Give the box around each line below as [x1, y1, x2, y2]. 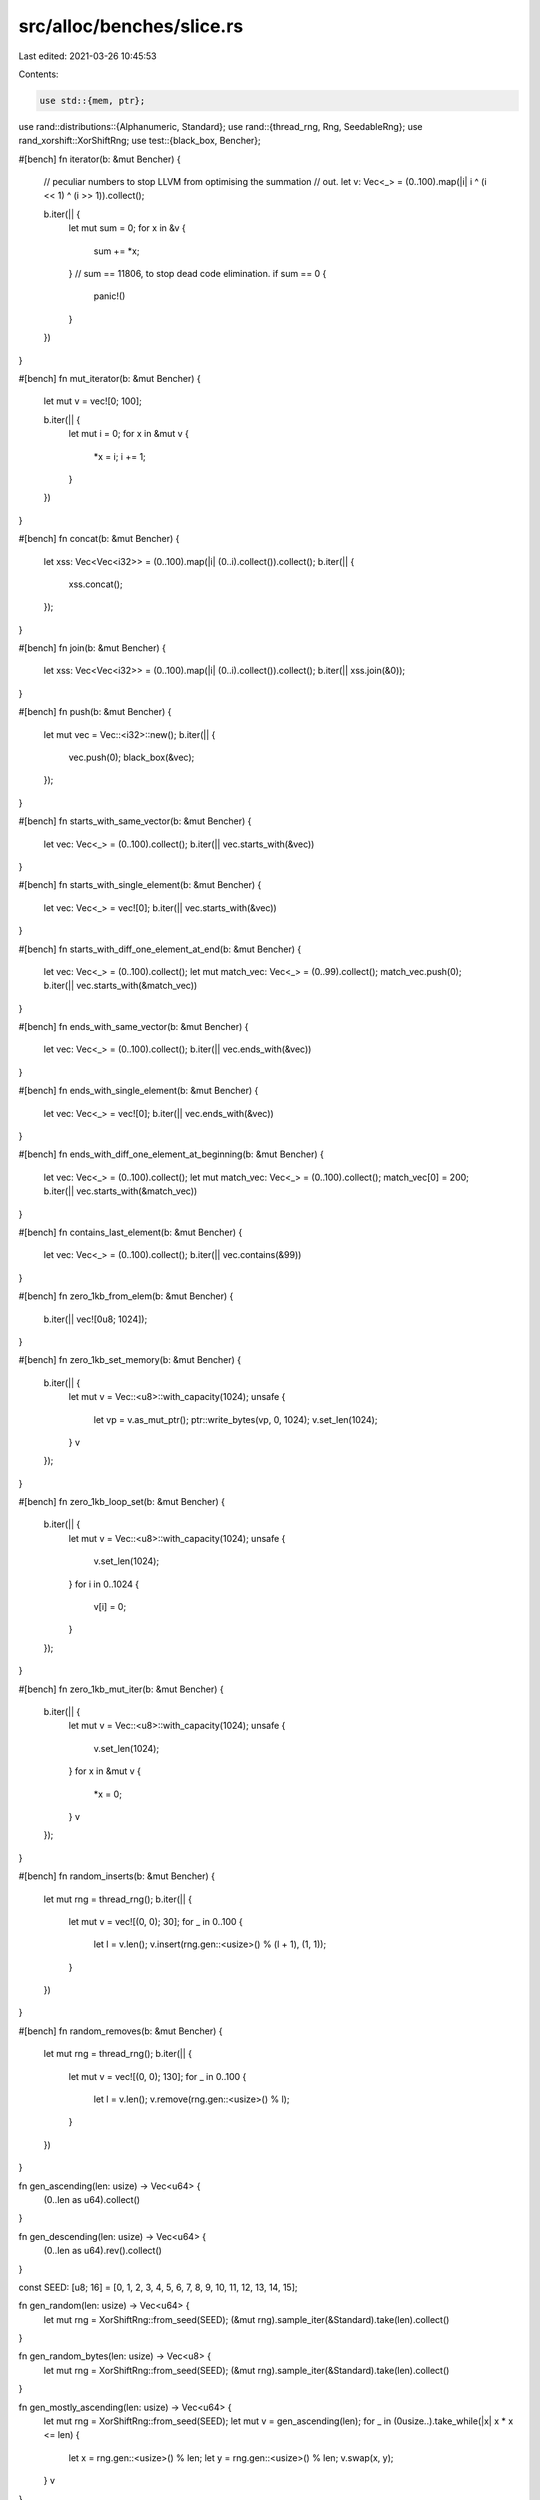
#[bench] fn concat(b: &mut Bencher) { [18, 533, 180, 545]
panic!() [93, 290, 126, 302]
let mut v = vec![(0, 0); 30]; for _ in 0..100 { [68, 1915, 244, 1927]
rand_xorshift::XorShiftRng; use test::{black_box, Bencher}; [18, 135, 262, 147]
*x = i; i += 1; [93, 450, 147, 462]
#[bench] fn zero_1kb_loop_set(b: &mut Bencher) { [18, 1496, 225, 1508]
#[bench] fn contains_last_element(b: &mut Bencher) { [18, 1226, 243, 1238]
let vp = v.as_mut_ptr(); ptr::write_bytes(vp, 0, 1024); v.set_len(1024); [93, 1413, 378, 1425]
